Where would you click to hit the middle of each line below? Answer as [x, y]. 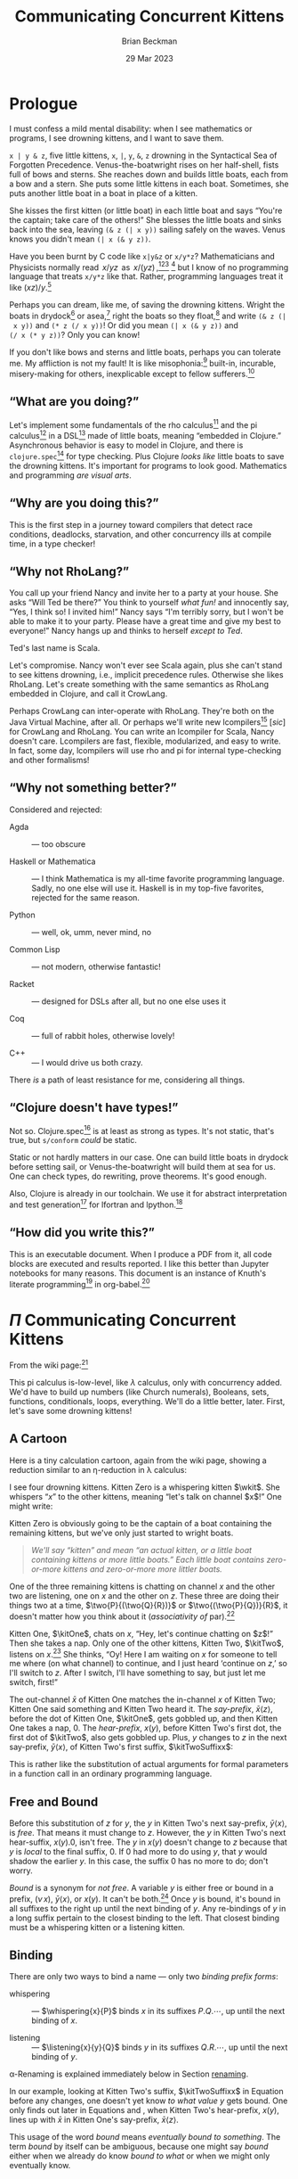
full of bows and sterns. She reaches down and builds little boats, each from [149, 174]
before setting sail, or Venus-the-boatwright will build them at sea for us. [142, 1167]
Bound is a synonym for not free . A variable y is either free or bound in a [141, 1887]
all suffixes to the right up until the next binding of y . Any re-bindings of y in [148, 1908]
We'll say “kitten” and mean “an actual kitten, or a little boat [141, 1550]
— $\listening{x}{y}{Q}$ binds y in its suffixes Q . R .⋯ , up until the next [160, 2047]
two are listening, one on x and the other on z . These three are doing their [145, 1595]
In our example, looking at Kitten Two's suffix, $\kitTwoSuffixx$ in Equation [146, 2092]
